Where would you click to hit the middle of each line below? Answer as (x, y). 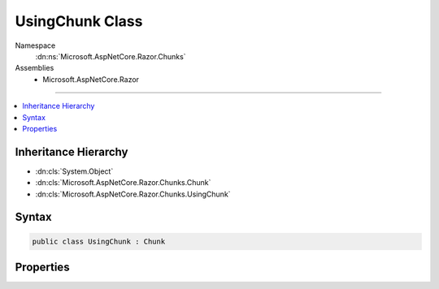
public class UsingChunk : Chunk (99, 241)
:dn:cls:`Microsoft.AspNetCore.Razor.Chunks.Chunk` (123, 183)
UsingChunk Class (79, 21)
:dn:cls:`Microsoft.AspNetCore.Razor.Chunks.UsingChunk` (133, 194)
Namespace (35, 45)
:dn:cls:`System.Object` (74, 171)
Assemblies (35, 68)
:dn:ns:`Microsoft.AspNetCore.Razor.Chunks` (111, 56)
